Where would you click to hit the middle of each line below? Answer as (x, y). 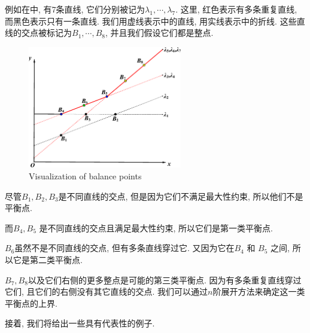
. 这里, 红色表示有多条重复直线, (236, 9)
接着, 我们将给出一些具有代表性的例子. (80, 323)
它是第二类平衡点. (48, 260)
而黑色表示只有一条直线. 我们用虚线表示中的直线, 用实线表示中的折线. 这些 (151, 21)
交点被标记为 (46, 33)
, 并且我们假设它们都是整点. (159, 33)
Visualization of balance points (85, 176)
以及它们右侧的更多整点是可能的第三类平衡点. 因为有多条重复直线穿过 (165, 279)
